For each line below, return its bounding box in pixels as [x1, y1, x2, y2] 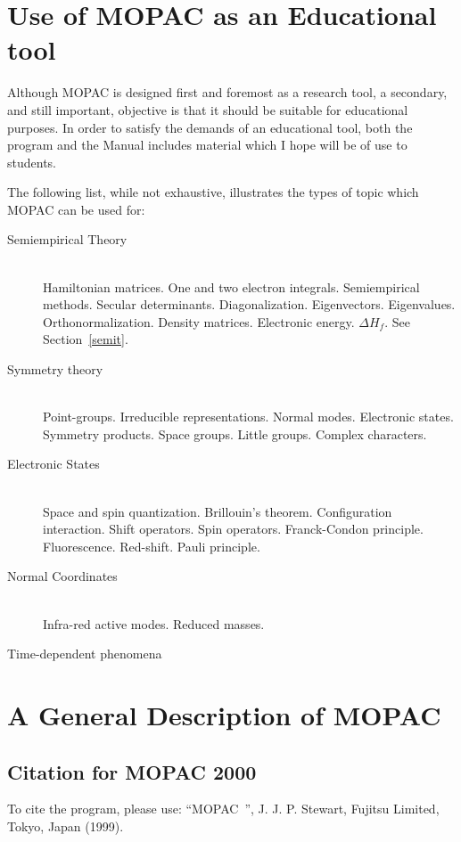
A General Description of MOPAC [7, 696, 441, 732]
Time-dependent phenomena [7, 644, 162, 663]
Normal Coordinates [7, 567, 118, 585]
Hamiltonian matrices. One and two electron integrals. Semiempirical [43, 277, 420, 296]
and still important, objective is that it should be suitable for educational [7, 100, 408, 119]
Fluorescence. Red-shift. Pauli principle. [43, 536, 260, 555]
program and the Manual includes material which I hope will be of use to [7, 135, 407, 154]
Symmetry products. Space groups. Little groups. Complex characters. [43, 424, 427, 443]
